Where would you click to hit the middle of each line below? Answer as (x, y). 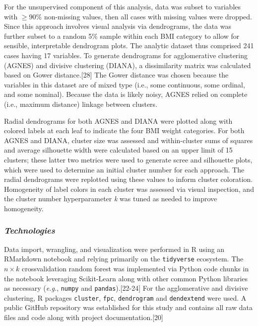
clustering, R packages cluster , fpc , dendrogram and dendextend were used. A (125, 297)
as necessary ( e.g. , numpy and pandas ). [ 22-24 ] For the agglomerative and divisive (126, 288)
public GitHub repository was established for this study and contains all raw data (128, 307)
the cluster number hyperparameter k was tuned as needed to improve (111, 199)
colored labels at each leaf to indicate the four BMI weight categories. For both (124, 130)
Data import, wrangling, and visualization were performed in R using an (114, 249)
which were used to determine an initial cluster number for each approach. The (124, 169)
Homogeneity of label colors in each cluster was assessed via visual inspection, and (129, 189)
